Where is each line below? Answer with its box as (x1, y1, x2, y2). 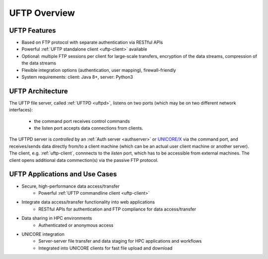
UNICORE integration (21, 231, 65, 237)
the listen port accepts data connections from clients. (34, 125, 143, 131)
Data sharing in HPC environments (21, 215, 92, 221)
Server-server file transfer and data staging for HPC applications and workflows (38, 238, 202, 244)
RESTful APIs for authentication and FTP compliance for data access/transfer (38, 206, 196, 212)
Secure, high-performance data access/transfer (21, 183, 120, 189)
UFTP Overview (9, 7, 75, 18)
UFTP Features (9, 26, 56, 35)
